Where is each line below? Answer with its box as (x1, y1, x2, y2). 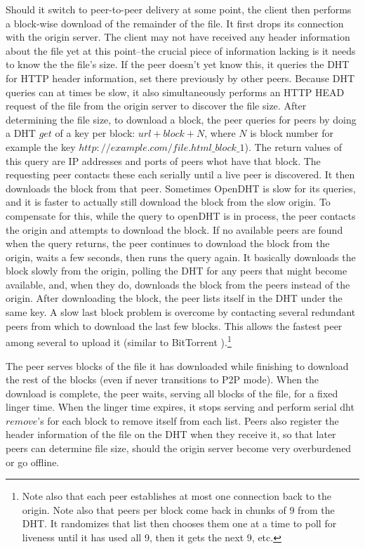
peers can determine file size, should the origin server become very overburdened (6, 441, 352, 456)
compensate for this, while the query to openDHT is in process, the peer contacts (6, 208, 356, 223)
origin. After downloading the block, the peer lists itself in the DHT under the (6, 291, 343, 305)
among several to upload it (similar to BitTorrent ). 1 (6, 333, 232, 349)
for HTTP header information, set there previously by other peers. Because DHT (6, 70, 354, 85)
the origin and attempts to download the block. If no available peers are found (6, 222, 343, 237)
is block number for (250, 126, 333, 140)
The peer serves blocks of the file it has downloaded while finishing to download (6, 358, 349, 373)
